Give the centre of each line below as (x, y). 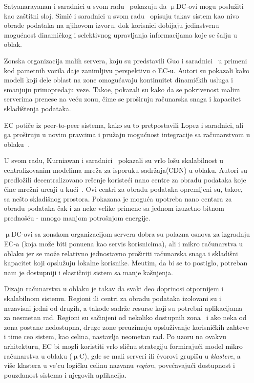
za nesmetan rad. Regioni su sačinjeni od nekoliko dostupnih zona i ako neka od (125, 317)
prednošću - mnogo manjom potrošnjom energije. (77, 217)
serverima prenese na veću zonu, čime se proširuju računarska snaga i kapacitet (123, 99)
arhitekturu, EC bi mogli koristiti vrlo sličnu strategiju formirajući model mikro (123, 346)
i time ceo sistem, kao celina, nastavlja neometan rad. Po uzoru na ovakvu (115, 336)
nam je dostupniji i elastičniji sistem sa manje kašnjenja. (89, 272)
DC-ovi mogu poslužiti (210, 6)
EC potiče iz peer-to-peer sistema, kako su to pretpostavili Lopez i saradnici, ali (124, 125)
